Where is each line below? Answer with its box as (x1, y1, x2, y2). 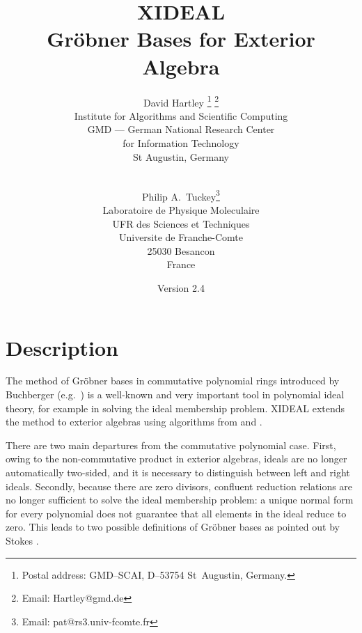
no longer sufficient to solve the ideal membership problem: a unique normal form (6, 492, 354, 507)
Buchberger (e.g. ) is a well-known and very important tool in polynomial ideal (6, 387, 345, 402)
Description (6, 333, 119, 361)
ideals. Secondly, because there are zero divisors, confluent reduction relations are (6, 478, 353, 493)
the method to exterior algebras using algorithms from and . (6, 414, 262, 429)
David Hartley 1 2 (143, 93, 219, 109)
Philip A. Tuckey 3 (142, 187, 220, 203)
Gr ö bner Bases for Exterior (47, 24, 315, 53)
